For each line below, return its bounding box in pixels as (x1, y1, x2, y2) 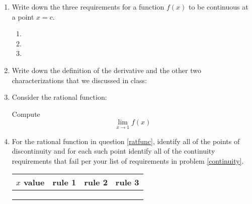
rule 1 (52, 176, 76, 188)
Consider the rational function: (12, 92, 107, 102)
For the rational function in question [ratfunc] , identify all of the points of (12, 135, 240, 146)
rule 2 (84, 176, 108, 188)
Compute (12, 108, 40, 119)
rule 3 (115, 176, 139, 188)
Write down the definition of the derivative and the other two (12, 64, 201, 75)
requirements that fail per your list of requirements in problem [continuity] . (12, 155, 244, 166)
